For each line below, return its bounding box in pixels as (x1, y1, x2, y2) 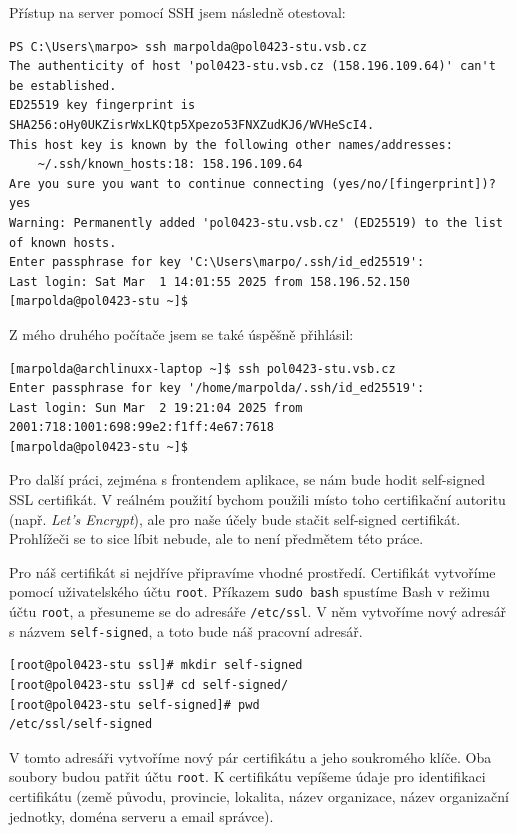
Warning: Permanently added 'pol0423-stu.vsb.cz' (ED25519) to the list (9, 215, 503, 230)
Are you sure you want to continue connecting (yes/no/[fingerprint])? (9, 176, 496, 191)
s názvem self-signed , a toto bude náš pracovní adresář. (9, 620, 363, 641)
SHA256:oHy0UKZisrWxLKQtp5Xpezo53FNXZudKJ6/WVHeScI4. (9, 117, 375, 132)
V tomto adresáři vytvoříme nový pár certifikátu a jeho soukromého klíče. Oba (9, 746, 492, 767)
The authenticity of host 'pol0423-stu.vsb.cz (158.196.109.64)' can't (9, 59, 496, 74)
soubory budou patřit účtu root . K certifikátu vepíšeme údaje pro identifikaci (9, 766, 486, 787)
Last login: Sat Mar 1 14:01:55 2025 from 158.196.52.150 (9, 274, 410, 289)
